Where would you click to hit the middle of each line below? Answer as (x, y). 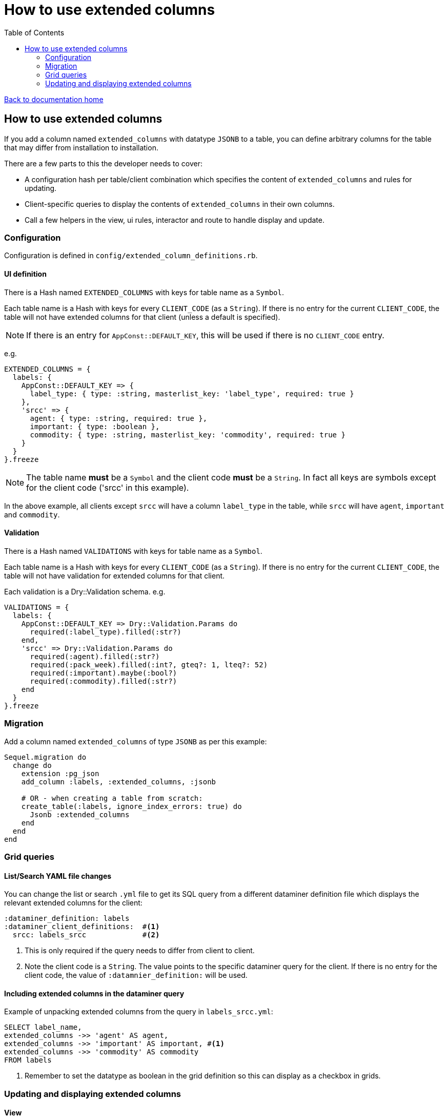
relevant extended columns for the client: (73, 903)
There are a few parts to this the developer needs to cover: (104, 163)
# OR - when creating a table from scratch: (112, 798)
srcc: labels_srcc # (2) (86, 935)
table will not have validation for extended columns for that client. (115, 575)
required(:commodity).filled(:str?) (104, 681)
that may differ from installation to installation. (81, 147)
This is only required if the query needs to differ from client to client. (140, 951)
